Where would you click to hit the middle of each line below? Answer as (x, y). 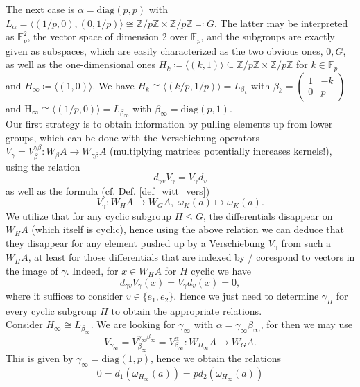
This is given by (40, 358)
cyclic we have (221, 271)
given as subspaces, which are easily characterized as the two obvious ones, (164, 50)
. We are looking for (133, 324)
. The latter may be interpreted (281, 23)
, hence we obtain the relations (216, 358)
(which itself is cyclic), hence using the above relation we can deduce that (188, 229)
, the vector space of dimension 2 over (108, 36)
